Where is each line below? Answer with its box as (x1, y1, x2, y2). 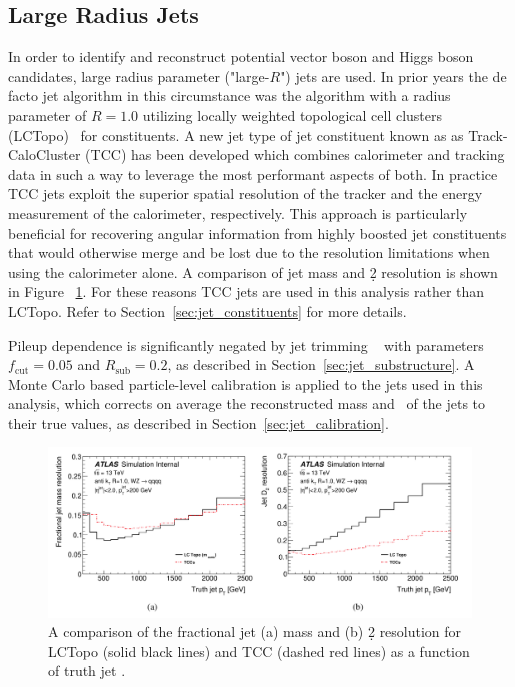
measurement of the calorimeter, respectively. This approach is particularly (8, 202, 468, 223)
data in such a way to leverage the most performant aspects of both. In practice (8, 163, 498, 184)
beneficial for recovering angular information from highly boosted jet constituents (8, 222, 507, 243)
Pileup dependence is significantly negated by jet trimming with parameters (8, 334, 484, 355)
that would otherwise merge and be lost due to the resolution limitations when (8, 242, 490, 263)
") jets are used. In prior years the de (280, 65, 507, 86)
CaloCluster (8, 144, 81, 165)
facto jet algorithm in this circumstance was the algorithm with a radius (8, 85, 451, 106)
